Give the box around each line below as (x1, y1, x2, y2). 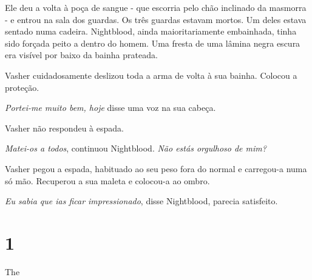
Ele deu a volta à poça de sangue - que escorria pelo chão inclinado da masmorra (5, 1, 307, 13)
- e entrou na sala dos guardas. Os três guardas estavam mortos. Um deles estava (5, 13, 307, 25)
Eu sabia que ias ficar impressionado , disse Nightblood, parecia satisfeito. (5, 195, 278, 207)
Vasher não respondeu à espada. (5, 121, 124, 134)
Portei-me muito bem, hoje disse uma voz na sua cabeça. (5, 101, 216, 114)
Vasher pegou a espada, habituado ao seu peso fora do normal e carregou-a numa (5, 162, 307, 175)
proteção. (5, 81, 39, 93)
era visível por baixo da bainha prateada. (5, 48, 158, 61)
